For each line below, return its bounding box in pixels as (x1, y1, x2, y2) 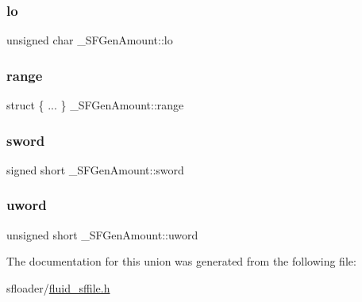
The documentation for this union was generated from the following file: (6, 253, 356, 270)
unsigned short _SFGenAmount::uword (6, 226, 198, 243)
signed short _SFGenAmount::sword (6, 161, 184, 178)
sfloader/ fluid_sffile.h (6, 279, 110, 296)
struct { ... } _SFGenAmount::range (6, 97, 184, 113)
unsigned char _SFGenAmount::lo (6, 32, 173, 48)
